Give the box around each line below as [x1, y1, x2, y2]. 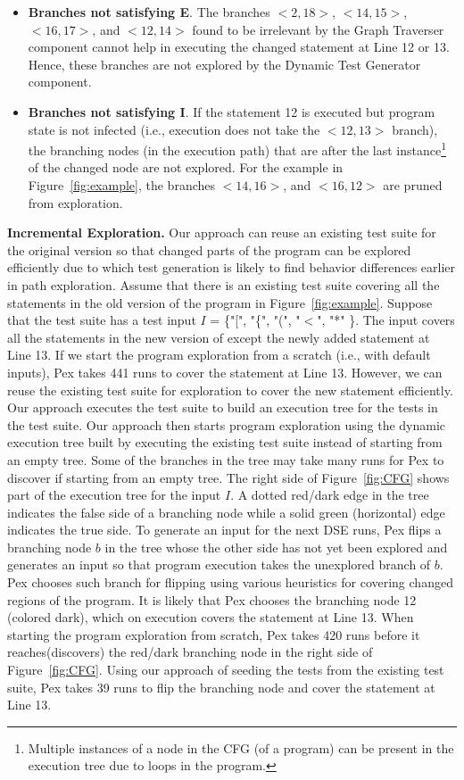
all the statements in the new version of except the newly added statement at [7, 328, 430, 346]
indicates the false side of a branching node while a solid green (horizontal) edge [7, 502, 445, 521]
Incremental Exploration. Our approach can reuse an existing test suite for [7, 223, 436, 242]
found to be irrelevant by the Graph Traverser [192, 20, 444, 38]
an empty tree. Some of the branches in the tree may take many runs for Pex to [7, 450, 444, 469]
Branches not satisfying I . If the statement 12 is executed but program [28, 102, 435, 120]
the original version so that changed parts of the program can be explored [7, 240, 411, 259]
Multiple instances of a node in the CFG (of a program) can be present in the [28, 738, 454, 757]
